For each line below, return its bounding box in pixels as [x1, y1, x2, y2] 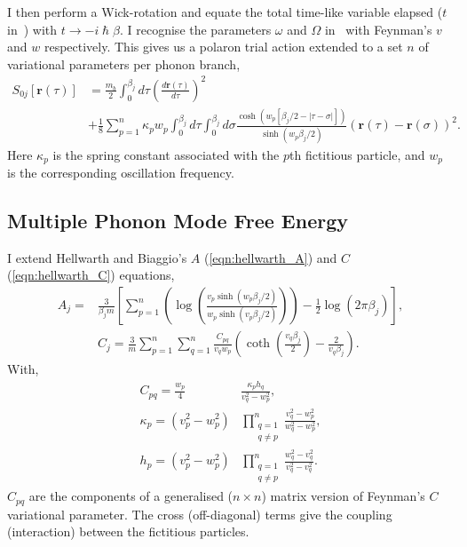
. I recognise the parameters [120, 20, 272, 38]
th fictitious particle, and [289, 145, 425, 163]
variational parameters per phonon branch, [7, 54, 241, 73]
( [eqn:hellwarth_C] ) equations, [7, 266, 175, 284]
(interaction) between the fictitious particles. [7, 522, 249, 541]
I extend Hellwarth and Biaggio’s [7, 248, 187, 266]
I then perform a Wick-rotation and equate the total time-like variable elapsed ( [7, 3, 443, 20]
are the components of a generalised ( [28, 487, 233, 505]
